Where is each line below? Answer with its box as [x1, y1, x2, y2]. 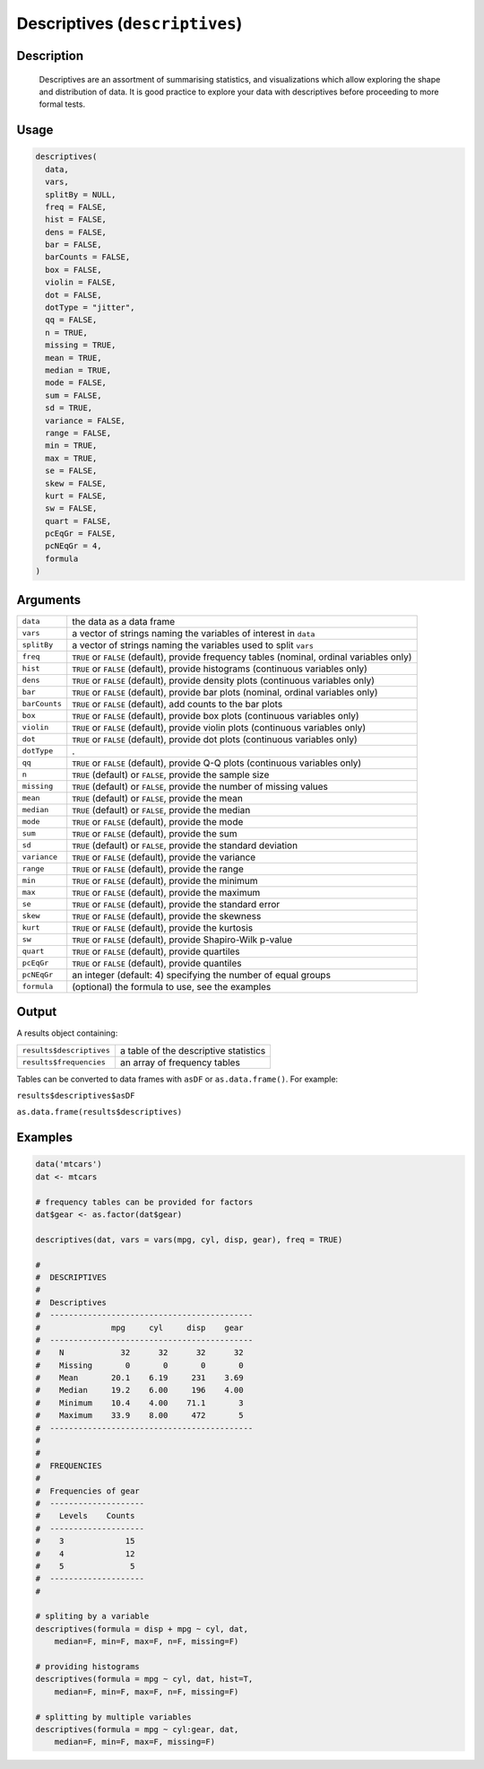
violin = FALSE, [45, 277, 117, 287]
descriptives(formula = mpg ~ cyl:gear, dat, [35, 1724, 239, 1734]
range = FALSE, [45, 427, 112, 438]
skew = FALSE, [45, 478, 108, 488]
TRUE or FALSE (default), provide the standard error [72, 898, 281, 910]
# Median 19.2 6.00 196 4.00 [35, 1385, 244, 1396]
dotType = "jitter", [45, 302, 135, 313]
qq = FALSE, [45, 315, 98, 325]
